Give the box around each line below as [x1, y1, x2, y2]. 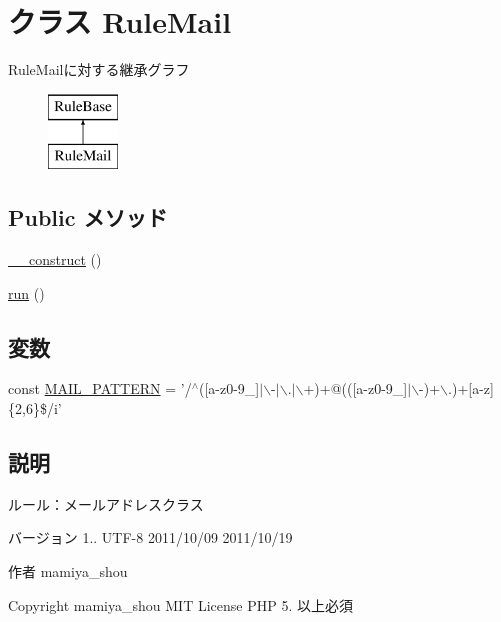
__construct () [8, 249, 102, 270]
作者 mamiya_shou [8, 561, 128, 582]
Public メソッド [8, 202, 168, 233]
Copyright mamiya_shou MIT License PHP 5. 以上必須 [8, 594, 353, 615]
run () [8, 282, 45, 303]
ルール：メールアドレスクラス [8, 493, 204, 514]
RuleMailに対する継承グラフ [8, 59, 190, 80]
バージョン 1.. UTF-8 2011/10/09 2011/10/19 [8, 527, 293, 548]
